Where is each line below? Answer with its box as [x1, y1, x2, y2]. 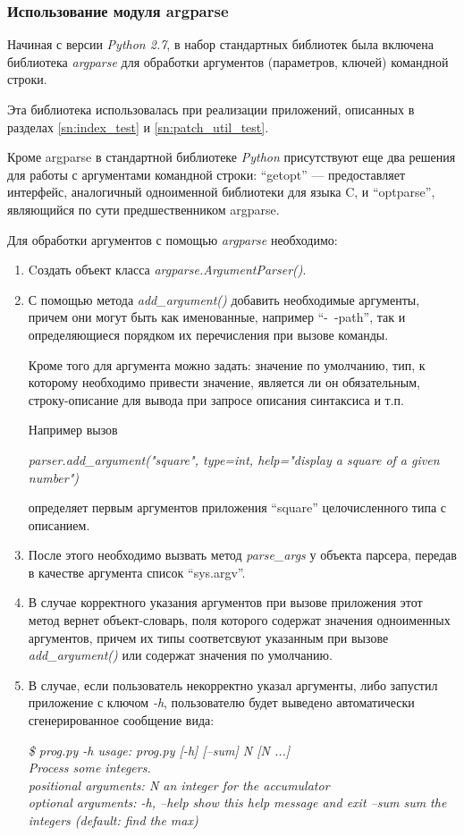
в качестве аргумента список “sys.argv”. [28, 562, 246, 581]
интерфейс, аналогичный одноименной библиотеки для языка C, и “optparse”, [7, 182, 435, 201]
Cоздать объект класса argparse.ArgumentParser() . [28, 260, 307, 279]
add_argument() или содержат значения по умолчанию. [28, 646, 333, 664]
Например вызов [28, 420, 118, 439]
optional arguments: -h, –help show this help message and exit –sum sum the [28, 793, 447, 812]
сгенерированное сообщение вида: [28, 711, 215, 730]
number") [28, 468, 80, 486]
